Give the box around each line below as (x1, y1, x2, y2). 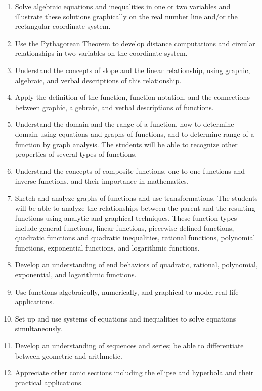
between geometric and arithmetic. (15, 350, 122, 361)
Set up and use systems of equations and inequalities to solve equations (15, 313, 236, 324)
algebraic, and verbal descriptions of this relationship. (15, 75, 182, 85)
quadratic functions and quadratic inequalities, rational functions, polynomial (15, 232, 255, 243)
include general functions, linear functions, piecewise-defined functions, (15, 222, 234, 233)
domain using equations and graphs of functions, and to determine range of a (15, 128, 254, 139)
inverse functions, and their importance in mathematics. (15, 175, 189, 186)
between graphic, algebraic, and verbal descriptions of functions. (15, 101, 214, 112)
